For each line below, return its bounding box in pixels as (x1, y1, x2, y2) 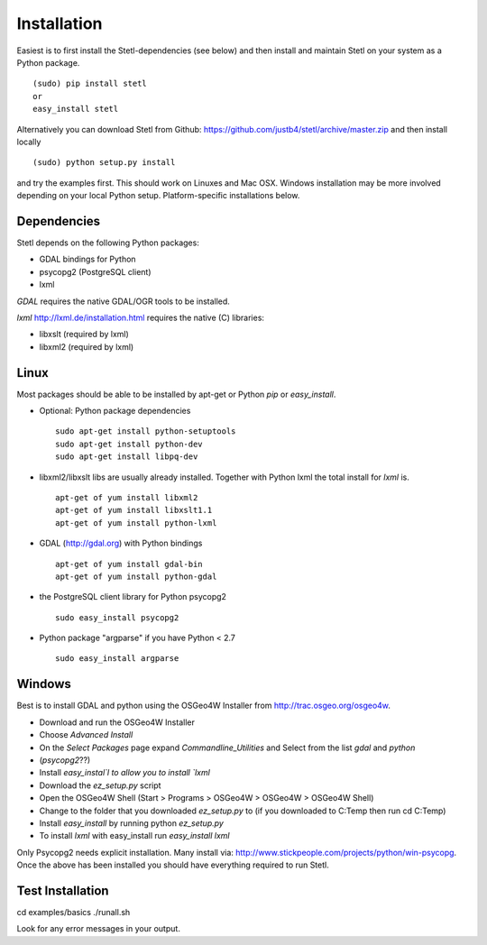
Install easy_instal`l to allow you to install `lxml (39, 767, 211, 778)
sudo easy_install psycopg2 (55, 612, 179, 622)
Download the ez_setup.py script (39, 780, 161, 791)
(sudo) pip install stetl (32, 78, 148, 89)
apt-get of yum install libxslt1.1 (55, 505, 213, 516)
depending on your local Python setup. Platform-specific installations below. (16, 190, 300, 201)
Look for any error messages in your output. (16, 923, 180, 934)
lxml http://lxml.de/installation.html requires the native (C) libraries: (16, 312, 265, 323)
